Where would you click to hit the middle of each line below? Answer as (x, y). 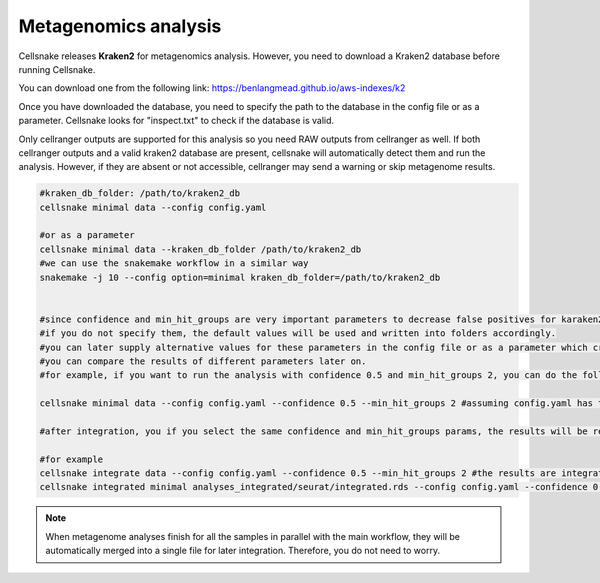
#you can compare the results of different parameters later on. (203, 361)
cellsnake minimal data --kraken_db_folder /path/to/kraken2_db (200, 249)
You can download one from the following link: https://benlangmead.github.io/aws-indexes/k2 (212, 88)
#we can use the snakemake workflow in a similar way (174, 263)
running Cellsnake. (57, 69)
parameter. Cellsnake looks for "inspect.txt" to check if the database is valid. (176, 121)
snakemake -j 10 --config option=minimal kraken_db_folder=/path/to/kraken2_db (240, 277)
